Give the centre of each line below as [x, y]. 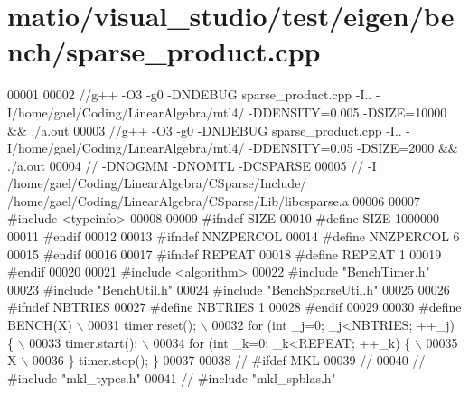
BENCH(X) [40, 325]
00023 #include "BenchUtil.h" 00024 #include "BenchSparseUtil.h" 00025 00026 [229, 289]
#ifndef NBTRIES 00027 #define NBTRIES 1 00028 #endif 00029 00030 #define [234, 307]
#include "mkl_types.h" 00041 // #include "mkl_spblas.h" [172, 377]
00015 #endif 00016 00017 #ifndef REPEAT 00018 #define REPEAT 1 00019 [225, 253]
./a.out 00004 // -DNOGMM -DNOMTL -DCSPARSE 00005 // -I [192, 165]
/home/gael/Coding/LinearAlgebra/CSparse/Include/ [157, 183]
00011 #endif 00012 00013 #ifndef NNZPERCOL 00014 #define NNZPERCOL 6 [234, 236]
